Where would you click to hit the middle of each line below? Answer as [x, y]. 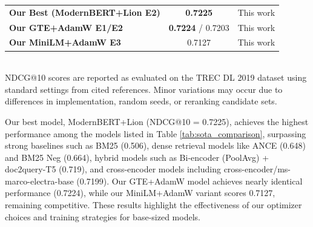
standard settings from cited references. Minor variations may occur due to [144, 89]
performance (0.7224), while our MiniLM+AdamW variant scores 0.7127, [140, 193]
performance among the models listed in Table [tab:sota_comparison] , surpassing [156, 133]
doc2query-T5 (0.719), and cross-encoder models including [113, 169]
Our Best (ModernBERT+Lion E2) [85, 12]
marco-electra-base [39, 181]
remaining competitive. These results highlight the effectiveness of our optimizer [153, 205]
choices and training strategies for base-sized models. [103, 216]
